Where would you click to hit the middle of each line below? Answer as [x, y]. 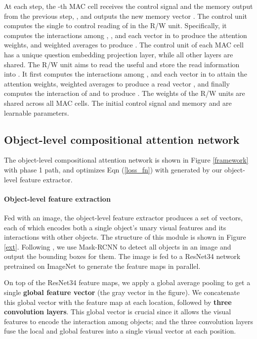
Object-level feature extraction [57, 198]
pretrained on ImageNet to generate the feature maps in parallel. [102, 266]
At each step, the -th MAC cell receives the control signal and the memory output [128, 6]
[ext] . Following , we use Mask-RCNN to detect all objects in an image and [118, 246]
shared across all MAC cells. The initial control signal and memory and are [118, 103]
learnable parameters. [37, 112]
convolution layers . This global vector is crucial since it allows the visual [118, 312]
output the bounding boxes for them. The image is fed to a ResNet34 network [122, 256]
